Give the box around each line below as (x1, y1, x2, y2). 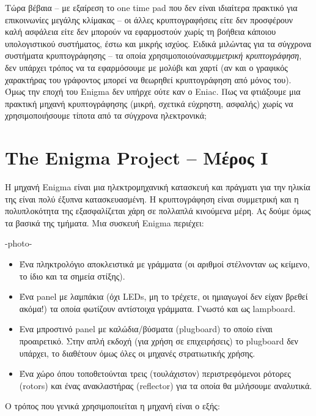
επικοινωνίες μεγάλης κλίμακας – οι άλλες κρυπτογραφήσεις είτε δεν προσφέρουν (5, 13, 293, 26)
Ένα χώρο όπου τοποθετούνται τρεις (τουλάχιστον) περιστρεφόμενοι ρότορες (19, 367, 291, 380)
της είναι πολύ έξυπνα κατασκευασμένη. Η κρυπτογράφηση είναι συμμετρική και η (5, 192, 299, 205)
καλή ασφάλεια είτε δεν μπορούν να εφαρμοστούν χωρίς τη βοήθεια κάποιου (5, 25, 276, 38)
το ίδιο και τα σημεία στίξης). (19, 269, 125, 282)
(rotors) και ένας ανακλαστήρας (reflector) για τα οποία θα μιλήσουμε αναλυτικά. (19, 379, 312, 392)
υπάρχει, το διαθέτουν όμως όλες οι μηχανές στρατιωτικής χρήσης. (19, 346, 255, 359)
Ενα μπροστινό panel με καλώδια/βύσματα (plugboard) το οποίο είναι (19, 322, 273, 335)
